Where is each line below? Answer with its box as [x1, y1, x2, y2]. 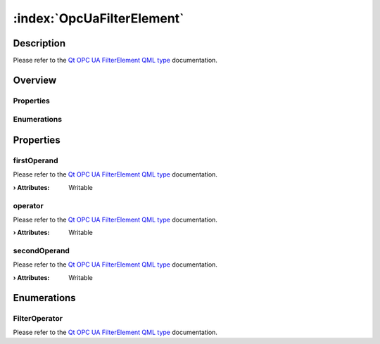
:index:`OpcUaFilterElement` [13, 11, 184, 26]
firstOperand [13, 155, 58, 165]
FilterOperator [13, 313, 63, 323]
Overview [13, 74, 57, 86]
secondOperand [13, 246, 70, 256]
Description [13, 37, 66, 49]
